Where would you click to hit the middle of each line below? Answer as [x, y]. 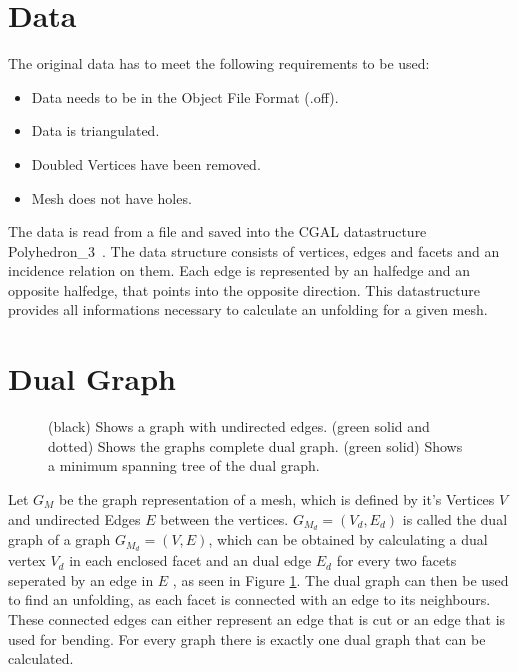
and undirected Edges [74, 518]
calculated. [41, 658]
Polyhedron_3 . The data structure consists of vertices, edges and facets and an [254, 250]
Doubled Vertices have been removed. [146, 163]
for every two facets [396, 560]
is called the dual [455, 518]
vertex [27, 560]
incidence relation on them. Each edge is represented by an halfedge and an [239, 270]
